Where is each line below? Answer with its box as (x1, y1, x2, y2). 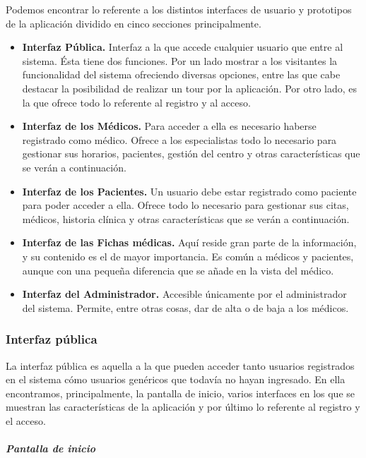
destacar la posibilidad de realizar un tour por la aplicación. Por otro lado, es (22, 80, 358, 95)
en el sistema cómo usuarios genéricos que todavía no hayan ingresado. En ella (6, 372, 346, 387)
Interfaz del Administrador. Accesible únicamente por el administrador (22, 287, 347, 301)
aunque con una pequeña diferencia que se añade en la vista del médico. (22, 263, 334, 277)
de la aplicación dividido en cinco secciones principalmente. (6, 16, 261, 30)
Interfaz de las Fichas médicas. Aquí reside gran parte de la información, (22, 235, 357, 250)
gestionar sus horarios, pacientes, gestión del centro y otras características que (22, 146, 360, 161)
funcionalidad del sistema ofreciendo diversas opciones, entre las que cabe (22, 67, 341, 82)
